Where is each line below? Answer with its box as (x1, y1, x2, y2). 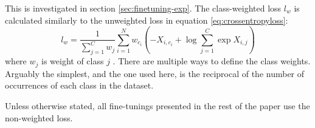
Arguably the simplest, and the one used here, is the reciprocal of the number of (5, 67, 305, 79)
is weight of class (41, 55, 104, 67)
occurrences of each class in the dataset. (5, 79, 154, 92)
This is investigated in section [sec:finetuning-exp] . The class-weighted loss (5, 2, 282, 14)
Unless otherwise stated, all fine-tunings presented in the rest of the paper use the (5, 99, 310, 112)
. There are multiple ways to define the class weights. (112, 55, 311, 67)
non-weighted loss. (5, 111, 73, 124)
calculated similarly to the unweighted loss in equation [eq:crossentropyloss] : (5, 13, 288, 26)
